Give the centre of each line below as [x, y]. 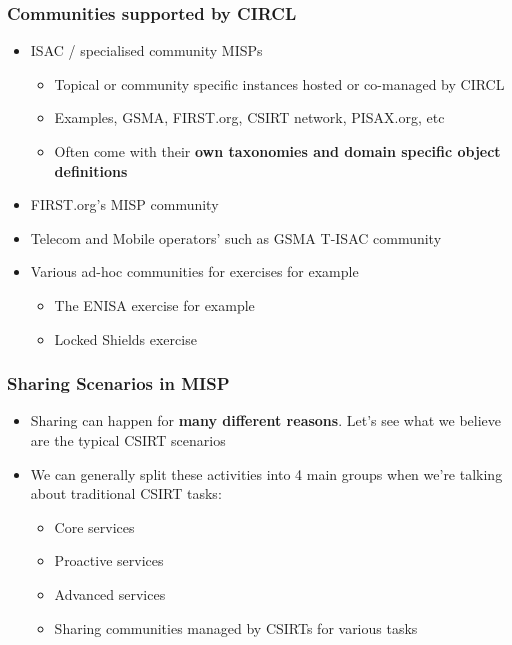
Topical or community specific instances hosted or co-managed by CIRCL [279, 83]
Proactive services [109, 560]
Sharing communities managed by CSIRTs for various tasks [236, 627]
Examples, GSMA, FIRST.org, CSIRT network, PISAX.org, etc [249, 117]
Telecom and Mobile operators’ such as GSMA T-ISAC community [236, 237]
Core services [94, 526]
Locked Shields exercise [125, 338]
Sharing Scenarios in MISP [118, 383]
